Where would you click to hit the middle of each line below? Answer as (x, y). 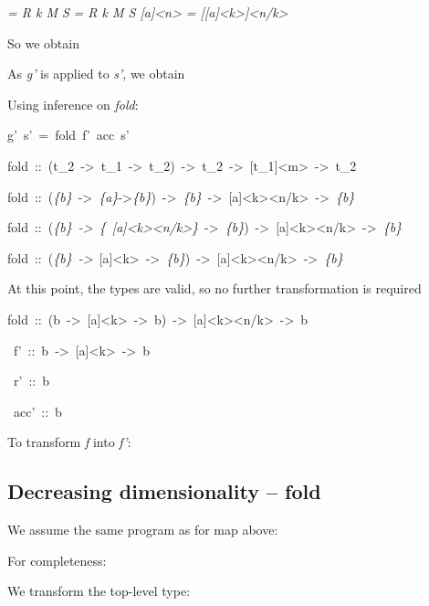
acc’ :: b (37, 411)
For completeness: (57, 560)
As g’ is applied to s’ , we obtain (96, 74)
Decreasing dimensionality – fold (164, 491)
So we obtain (43, 43)
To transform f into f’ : (69, 442)
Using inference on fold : (73, 104)
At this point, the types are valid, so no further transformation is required (214, 288)
